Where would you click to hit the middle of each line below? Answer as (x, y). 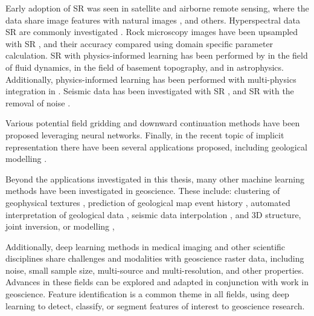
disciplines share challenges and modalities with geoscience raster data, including (155, 258)
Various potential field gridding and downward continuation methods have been (153, 123)
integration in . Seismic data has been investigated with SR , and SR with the (150, 91)
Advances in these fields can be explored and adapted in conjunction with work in (157, 282)
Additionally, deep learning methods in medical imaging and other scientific (146, 246)
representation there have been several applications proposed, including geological (156, 147)
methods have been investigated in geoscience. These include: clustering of (143, 191)
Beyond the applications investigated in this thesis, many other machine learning (155, 179)
